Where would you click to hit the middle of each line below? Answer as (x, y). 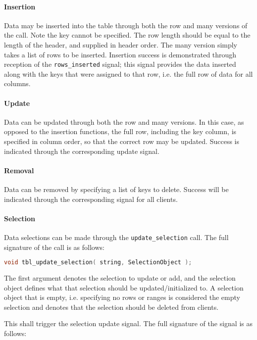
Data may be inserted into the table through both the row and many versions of (126, 25)
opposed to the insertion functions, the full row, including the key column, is (120, 131)
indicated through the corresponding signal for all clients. (91, 199)
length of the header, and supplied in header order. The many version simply (121, 44)
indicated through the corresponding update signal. (82, 151)
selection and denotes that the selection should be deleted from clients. (111, 307)
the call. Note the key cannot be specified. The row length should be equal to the (127, 35)
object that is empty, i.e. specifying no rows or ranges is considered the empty (122, 297)
